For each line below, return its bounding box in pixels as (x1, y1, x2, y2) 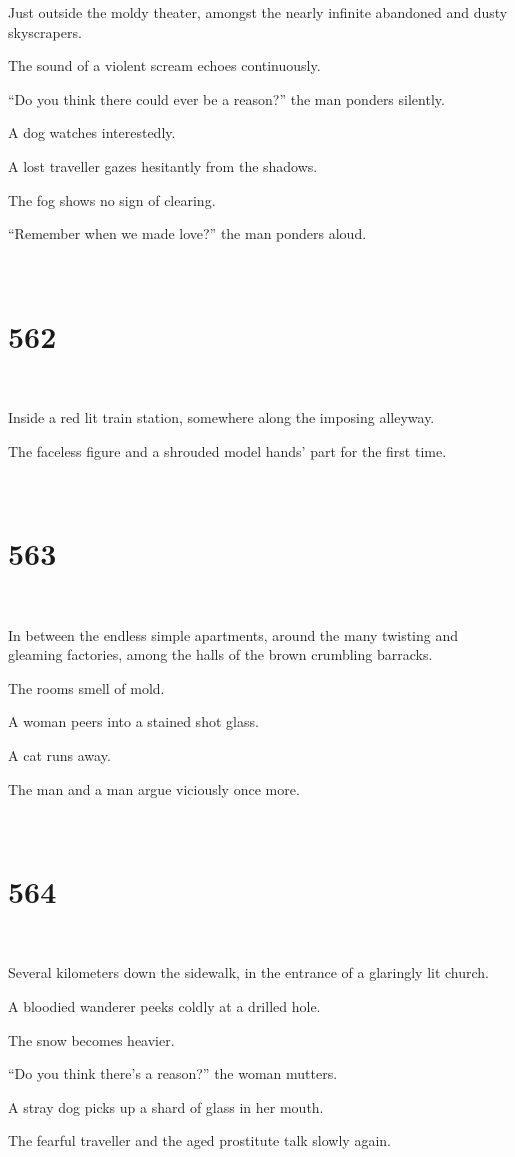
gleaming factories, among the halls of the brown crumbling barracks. (8, 644, 433, 665)
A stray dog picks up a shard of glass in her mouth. (8, 1096, 324, 1117)
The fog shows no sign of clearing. (8, 189, 216, 210)
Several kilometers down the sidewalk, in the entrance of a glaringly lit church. (8, 962, 490, 983)
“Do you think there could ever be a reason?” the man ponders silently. (8, 88, 445, 109)
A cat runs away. (8, 744, 111, 765)
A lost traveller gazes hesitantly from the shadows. (8, 155, 318, 176)
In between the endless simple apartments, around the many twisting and (8, 624, 459, 645)
